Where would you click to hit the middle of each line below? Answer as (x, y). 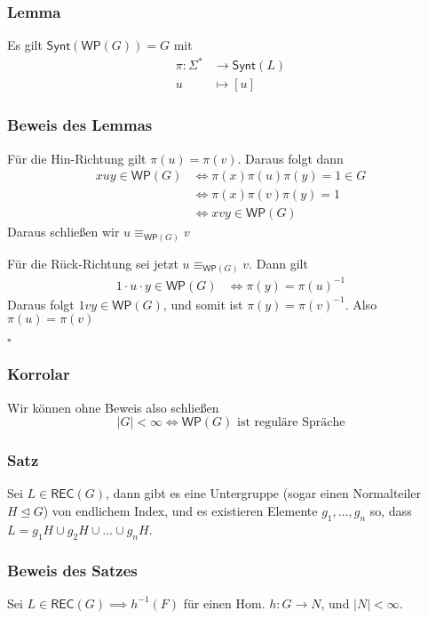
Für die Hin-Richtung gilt (77, 158)
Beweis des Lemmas (80, 125)
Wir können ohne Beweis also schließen (113, 407)
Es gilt (25, 45)
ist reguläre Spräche (291, 423)
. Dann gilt (278, 263)
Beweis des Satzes (72, 570)
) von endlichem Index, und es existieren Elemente (180, 511)
